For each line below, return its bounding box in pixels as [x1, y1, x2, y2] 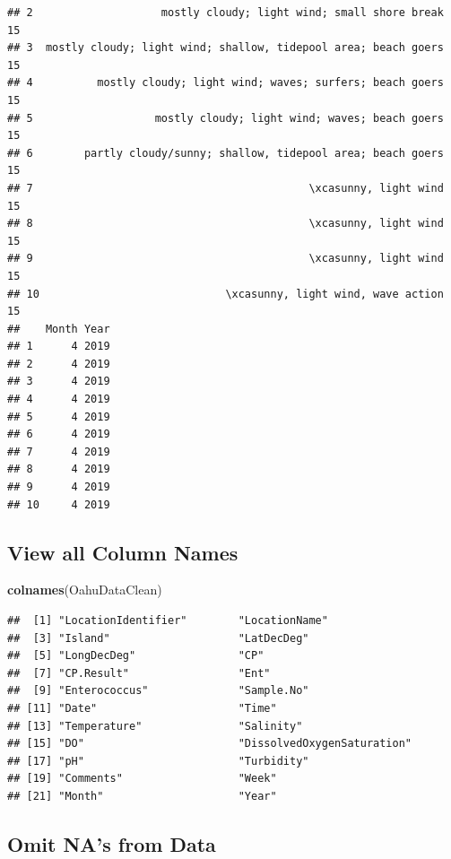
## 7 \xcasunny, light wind [7, 181, 444, 195]
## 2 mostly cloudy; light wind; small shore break [7, 6, 444, 19]
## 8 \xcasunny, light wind [7, 217, 444, 230]
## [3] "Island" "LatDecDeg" [7, 631, 309, 645]
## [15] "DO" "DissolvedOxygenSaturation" [7, 737, 412, 751]
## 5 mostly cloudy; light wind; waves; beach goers [7, 111, 444, 125]
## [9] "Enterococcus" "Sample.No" [7, 684, 309, 698]
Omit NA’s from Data [7, 829, 216, 857]
